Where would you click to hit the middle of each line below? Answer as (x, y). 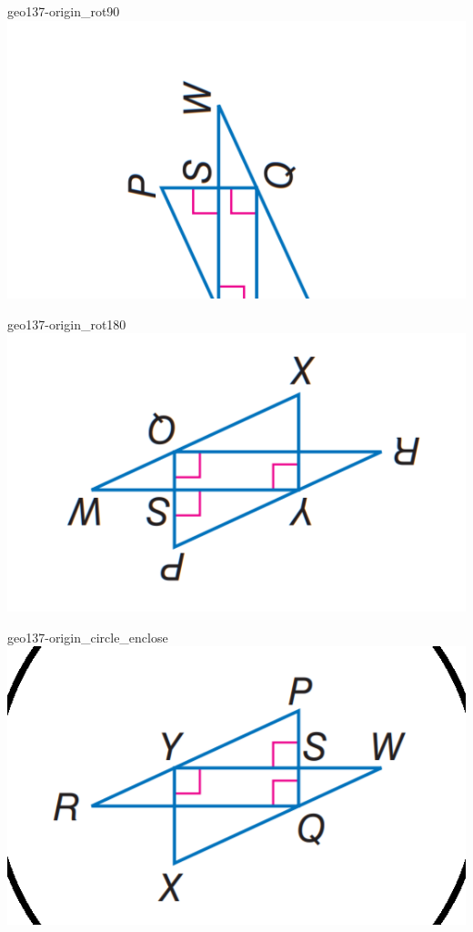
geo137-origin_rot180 (67, 324)
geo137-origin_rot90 (64, 11)
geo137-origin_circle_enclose (88, 637)
